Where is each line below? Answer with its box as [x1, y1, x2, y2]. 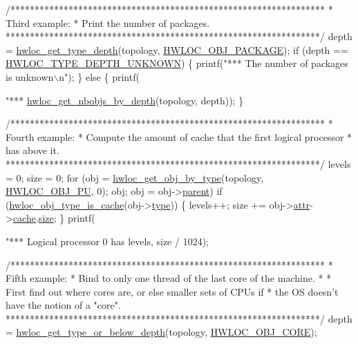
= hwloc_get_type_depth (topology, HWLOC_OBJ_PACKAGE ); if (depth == [6, 42, 348, 57]
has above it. [6, 143, 59, 157]
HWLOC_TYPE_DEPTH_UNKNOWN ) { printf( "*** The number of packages [6, 56, 348, 70]
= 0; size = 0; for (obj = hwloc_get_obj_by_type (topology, [6, 170, 264, 184]
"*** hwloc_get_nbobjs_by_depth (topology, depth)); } [6, 93, 244, 107]
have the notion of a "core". [6, 298, 121, 312]
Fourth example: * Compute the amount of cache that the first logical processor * [6, 129, 352, 144]
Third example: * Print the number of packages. [6, 15, 210, 30]
